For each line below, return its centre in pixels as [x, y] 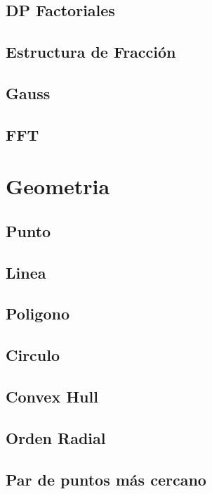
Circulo [33, 355]
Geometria [58, 186]
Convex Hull [52, 397]
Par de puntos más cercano [106, 479]
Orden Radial [56, 437]
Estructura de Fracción [91, 52]
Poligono [38, 313]
